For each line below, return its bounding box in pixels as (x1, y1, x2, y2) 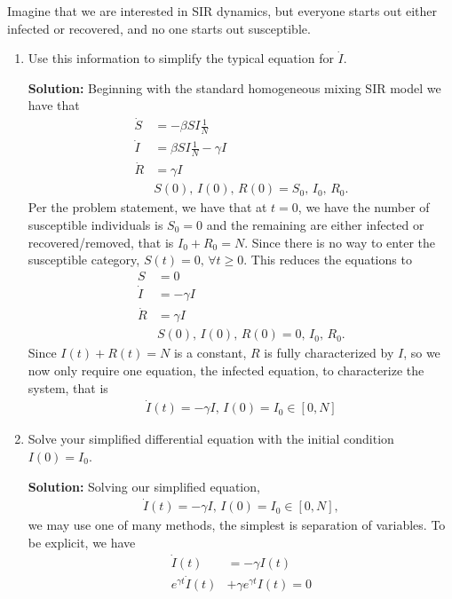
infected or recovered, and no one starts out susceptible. (7, 19, 311, 37)
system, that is (28, 378, 108, 397)
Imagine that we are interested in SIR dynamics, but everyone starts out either (7, 2, 438, 20)
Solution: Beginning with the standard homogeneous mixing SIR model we (28, 78, 441, 97)
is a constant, (173, 343, 247, 362)
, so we (403, 343, 440, 362)
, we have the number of (297, 198, 430, 217)
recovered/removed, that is (28, 233, 174, 251)
